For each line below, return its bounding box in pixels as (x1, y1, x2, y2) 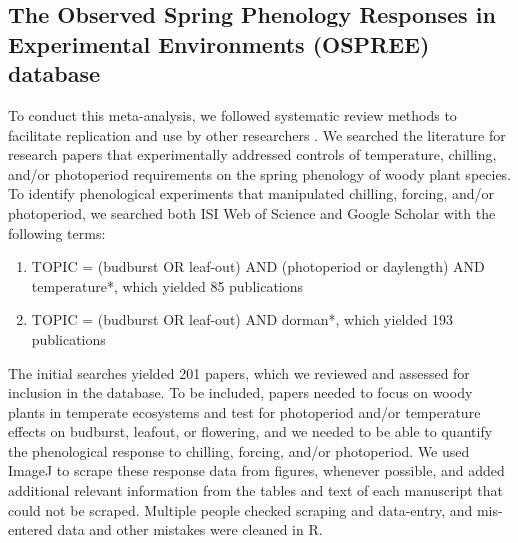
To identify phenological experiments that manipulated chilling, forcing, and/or (8, 183, 494, 204)
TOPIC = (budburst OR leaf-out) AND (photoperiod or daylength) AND (31, 256, 485, 277)
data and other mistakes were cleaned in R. (57, 519, 323, 540)
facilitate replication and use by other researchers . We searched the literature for (8, 124, 506, 145)
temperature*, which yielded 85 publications (31, 275, 304, 296)
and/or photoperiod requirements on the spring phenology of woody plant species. (8, 163, 512, 184)
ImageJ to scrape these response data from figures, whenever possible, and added (8, 460, 505, 481)
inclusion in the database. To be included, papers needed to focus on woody (8, 382, 473, 403)
